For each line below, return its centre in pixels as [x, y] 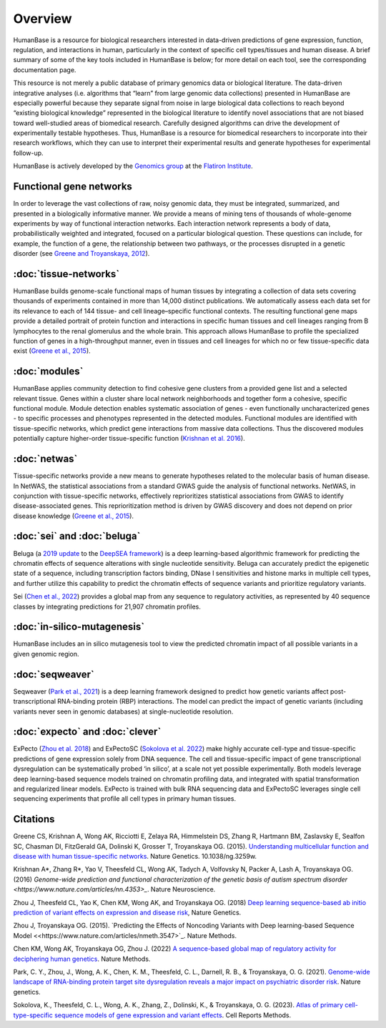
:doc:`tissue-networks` [66, 274]
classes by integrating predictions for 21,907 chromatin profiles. [107, 607]
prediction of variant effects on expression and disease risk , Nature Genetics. [127, 913]
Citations [34, 819]
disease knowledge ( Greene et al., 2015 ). [74, 516]
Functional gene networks [73, 187]
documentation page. [45, 70]
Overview [43, 19]
